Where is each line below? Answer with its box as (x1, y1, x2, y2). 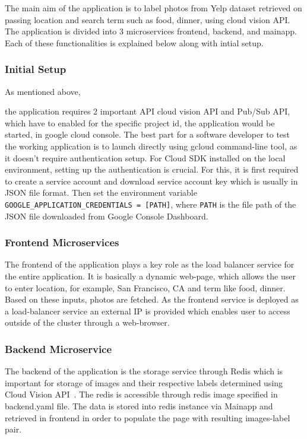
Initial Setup (5, 62, 67, 77)
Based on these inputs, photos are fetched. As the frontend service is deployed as (5, 293, 299, 306)
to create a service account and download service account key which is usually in (5, 174, 298, 187)
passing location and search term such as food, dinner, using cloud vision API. (5, 13, 290, 26)
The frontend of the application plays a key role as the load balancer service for (5, 258, 295, 271)
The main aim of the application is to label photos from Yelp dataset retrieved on (5, 2, 302, 14)
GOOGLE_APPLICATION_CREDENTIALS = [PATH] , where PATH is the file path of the (5, 198, 296, 210)
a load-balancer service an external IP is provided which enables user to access (5, 304, 290, 317)
